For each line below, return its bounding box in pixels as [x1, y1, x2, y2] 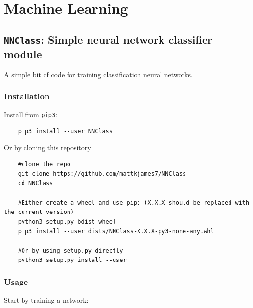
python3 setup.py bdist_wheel [18, 218, 116, 225]
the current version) [4, 209, 74, 216]
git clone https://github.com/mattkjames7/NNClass [18, 170, 186, 177]
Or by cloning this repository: [4, 142, 93, 152]
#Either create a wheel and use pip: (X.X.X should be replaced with [18, 199, 250, 206]
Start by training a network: [4, 294, 89, 305]
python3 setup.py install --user [18, 257, 127, 264]
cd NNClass [18, 180, 53, 187]
